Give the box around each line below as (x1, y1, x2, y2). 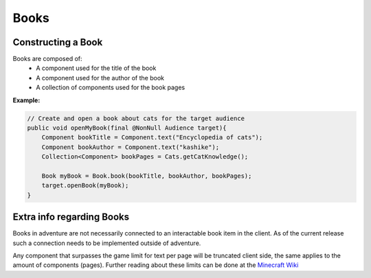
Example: (12, 96, 41, 104)
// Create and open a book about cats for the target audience (27, 114, 245, 122)
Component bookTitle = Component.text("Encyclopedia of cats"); (41, 134, 263, 141)
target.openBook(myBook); (41, 182, 129, 189)
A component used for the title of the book (36, 64, 157, 72)
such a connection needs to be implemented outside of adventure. (12, 239, 201, 247)
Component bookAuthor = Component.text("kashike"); (41, 143, 220, 151)
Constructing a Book (12, 36, 103, 48)
